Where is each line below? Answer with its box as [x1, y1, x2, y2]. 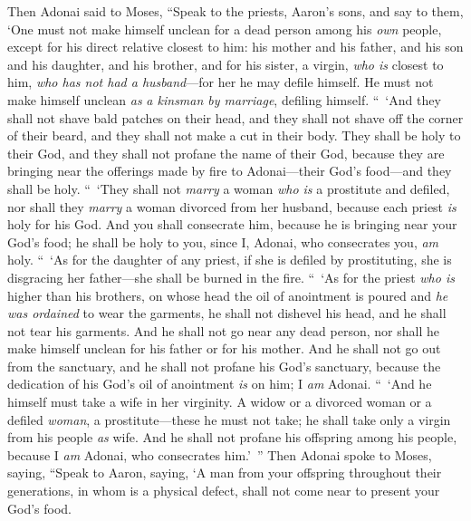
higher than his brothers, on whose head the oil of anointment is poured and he [7, 285, 448, 304]
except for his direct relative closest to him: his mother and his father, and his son [7, 37, 464, 56]
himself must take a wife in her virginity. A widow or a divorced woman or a [7, 392, 432, 411]
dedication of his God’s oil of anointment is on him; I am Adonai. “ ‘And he [7, 374, 432, 393]
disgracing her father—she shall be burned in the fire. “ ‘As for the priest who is [7, 267, 455, 286]
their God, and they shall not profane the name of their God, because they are [7, 143, 445, 162]
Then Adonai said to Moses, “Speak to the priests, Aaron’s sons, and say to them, [7, 2, 464, 20]
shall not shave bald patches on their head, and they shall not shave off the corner [7, 108, 464, 127]
